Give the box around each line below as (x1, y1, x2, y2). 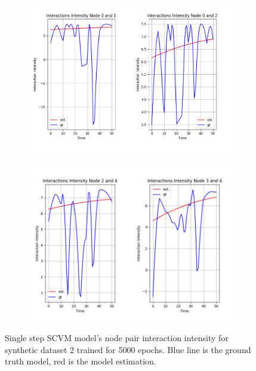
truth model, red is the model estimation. (5, 355, 156, 367)
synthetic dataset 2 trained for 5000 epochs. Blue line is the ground (5, 343, 251, 355)
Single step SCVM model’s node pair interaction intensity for (5, 332, 229, 344)
